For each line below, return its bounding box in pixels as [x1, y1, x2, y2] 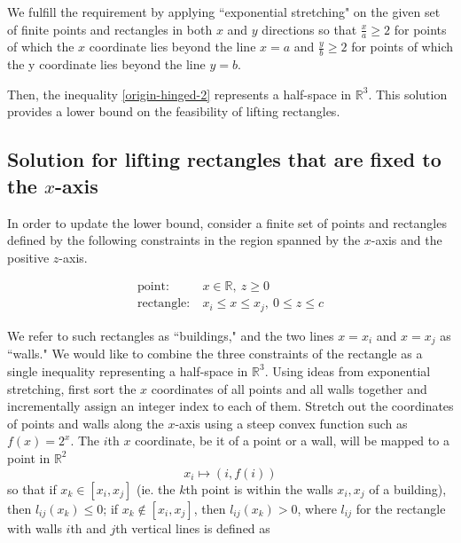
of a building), [369, 479, 447, 498]
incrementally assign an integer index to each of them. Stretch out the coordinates [7, 397, 454, 415]
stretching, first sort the [7, 379, 137, 397]
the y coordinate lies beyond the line [7, 55, 206, 74]
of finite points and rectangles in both [7, 20, 213, 38]
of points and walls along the [7, 413, 164, 432]
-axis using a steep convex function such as [175, 413, 408, 432]
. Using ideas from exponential [264, 361, 431, 380]
